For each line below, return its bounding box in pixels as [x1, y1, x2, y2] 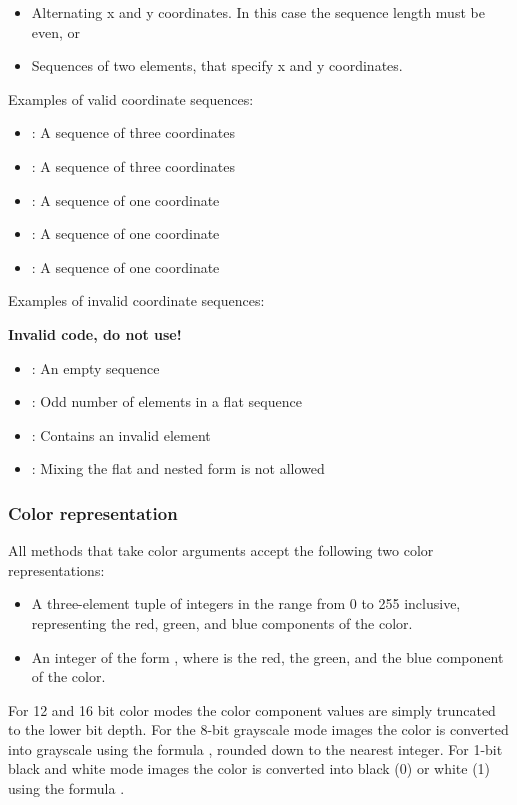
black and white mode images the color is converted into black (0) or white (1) [8, 758, 491, 779]
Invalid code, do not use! [8, 323, 182, 344]
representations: [8, 559, 105, 580]
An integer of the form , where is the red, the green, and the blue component [31, 646, 504, 667]
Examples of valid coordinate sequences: [8, 88, 254, 109]
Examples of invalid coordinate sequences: [8, 290, 265, 311]
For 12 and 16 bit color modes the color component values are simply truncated [8, 699, 496, 720]
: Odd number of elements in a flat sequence [31, 391, 302, 412]
